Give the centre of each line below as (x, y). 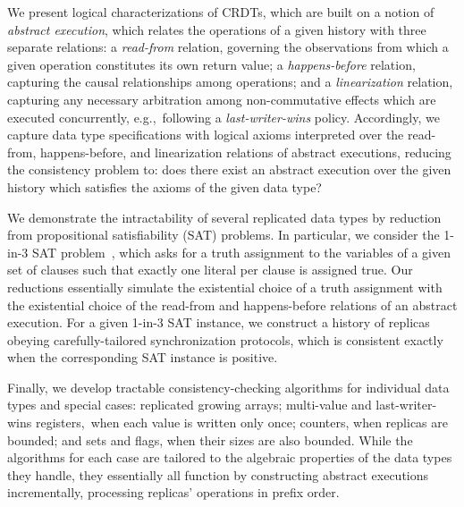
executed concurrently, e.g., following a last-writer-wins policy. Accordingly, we (224, 117)
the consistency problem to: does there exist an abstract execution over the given (229, 169)
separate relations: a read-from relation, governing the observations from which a (228, 47)
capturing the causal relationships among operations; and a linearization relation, (230, 82)
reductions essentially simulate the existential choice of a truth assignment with (225, 287)
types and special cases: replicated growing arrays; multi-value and (190, 405)
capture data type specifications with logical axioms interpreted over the (206, 135)
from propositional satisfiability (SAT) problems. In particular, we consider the (224, 235)
